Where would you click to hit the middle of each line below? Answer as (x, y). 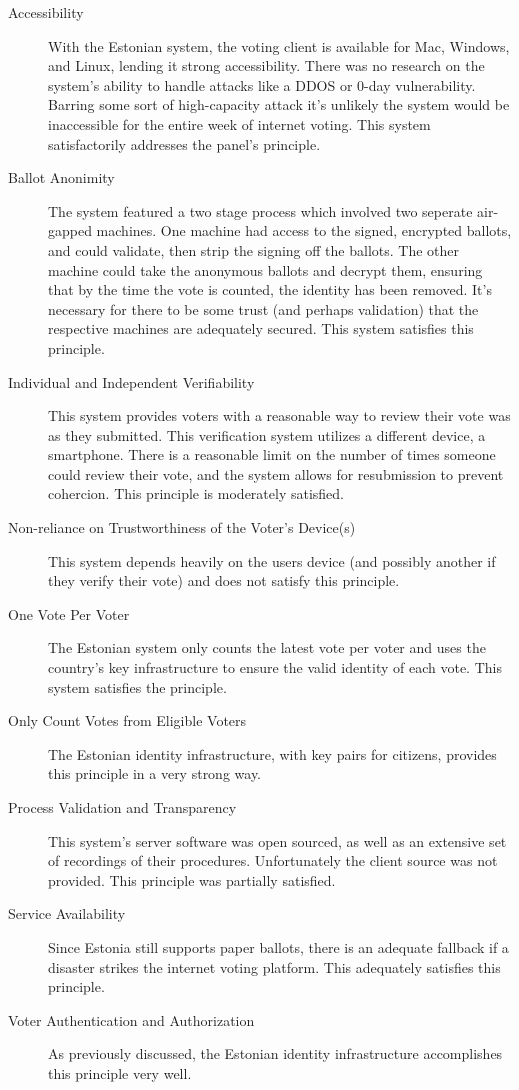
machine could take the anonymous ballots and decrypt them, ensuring (265, 269)
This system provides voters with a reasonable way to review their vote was (279, 415)
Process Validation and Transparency (122, 807)
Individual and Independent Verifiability (131, 381)
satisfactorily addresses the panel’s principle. (184, 143)
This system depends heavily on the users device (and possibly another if (272, 560)
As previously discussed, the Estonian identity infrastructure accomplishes (275, 1053)
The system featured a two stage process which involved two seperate (260, 210)
